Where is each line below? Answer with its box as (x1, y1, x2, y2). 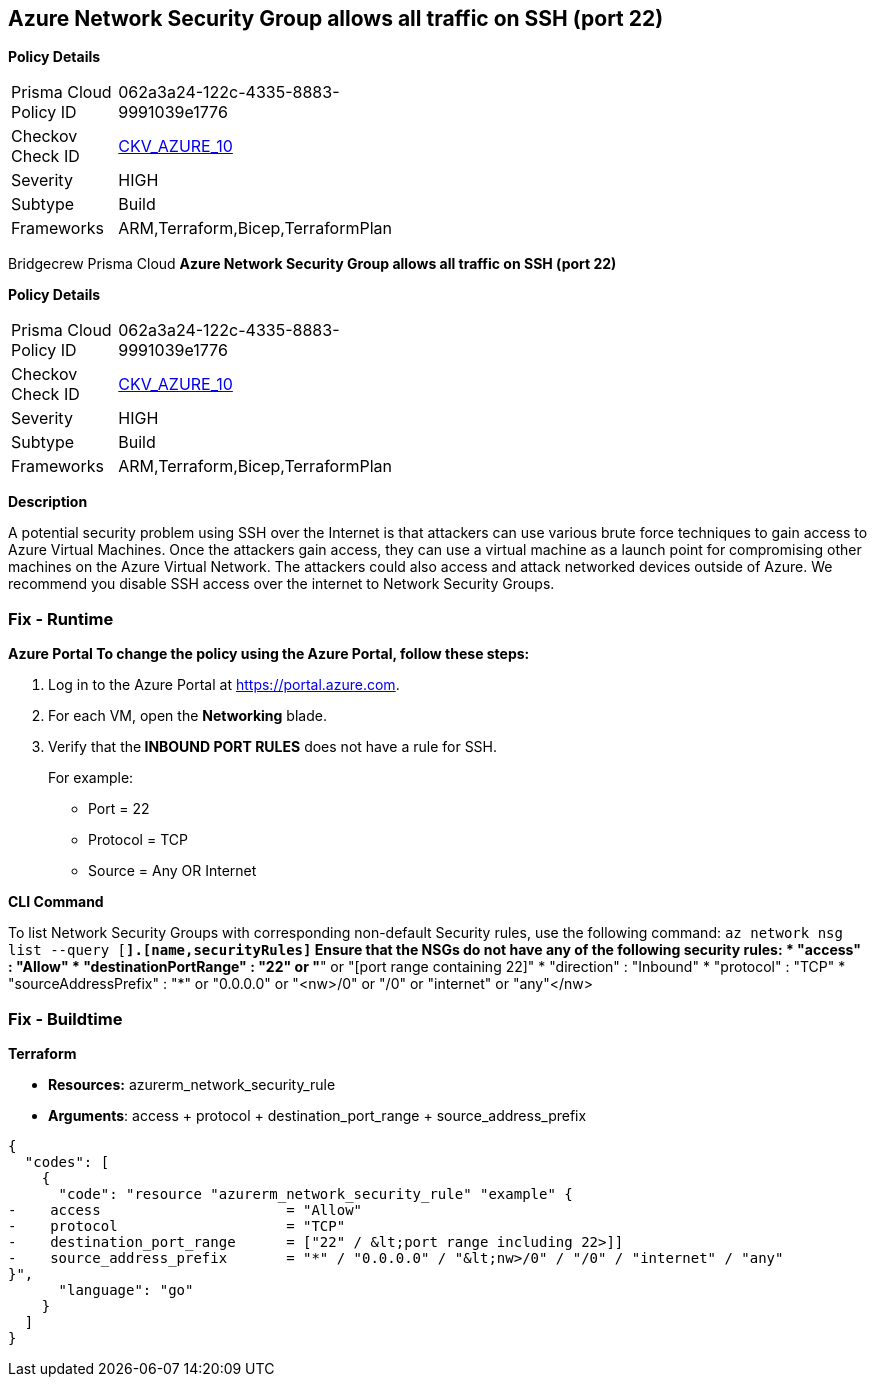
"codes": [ (24, 1153, 110, 1170)
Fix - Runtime (8, 608, 114, 629)
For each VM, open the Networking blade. (48, 707, 327, 725)
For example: (48, 769, 134, 787)
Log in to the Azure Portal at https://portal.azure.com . (48, 676, 400, 694)
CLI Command (8, 893, 104, 911)
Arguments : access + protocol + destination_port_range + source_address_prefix (48, 1106, 587, 1124)
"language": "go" (58, 1281, 194, 1298)
